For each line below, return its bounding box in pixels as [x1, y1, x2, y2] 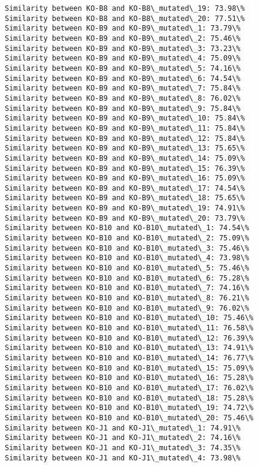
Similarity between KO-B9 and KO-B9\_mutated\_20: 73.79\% [5, 213, 245, 222]
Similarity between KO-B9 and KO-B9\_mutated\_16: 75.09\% [5, 174, 245, 183]
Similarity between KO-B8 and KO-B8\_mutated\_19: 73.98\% [5, 4, 245, 13]
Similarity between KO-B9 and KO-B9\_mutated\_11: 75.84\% [5, 123, 245, 132]
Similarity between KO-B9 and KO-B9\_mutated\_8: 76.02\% [5, 94, 241, 103]
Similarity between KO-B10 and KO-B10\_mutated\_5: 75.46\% [5, 264, 250, 273]
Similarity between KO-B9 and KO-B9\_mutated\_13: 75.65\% [5, 144, 245, 153]
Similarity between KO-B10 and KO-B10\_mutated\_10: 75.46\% [5, 314, 254, 323]
